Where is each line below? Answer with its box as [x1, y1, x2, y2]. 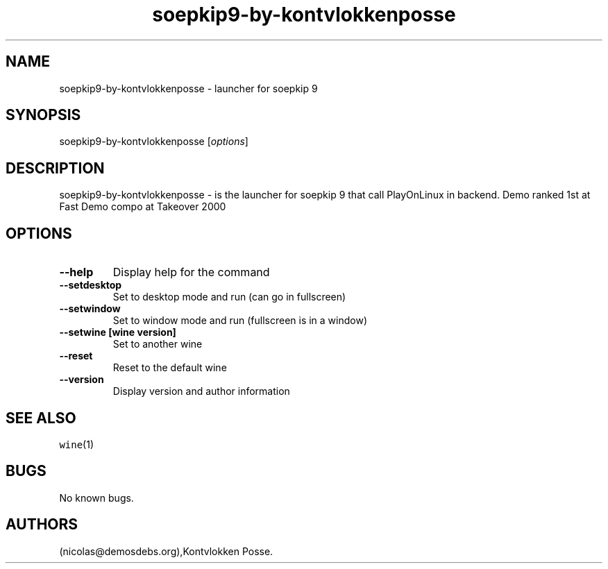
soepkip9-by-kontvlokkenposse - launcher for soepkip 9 [59, 82, 318, 94]
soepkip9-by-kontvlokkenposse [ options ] [59, 135, 248, 148]
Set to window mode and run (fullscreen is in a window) [112, 314, 368, 327]
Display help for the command [112, 265, 270, 280]
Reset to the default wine [112, 362, 227, 374]
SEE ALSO [6, 409, 76, 427]
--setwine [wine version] [59, 326, 176, 339]
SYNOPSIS [6, 106, 81, 124]
